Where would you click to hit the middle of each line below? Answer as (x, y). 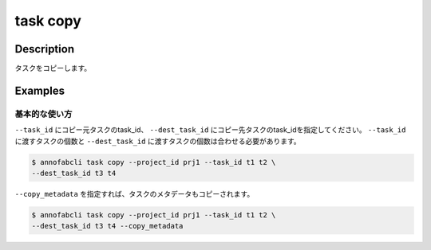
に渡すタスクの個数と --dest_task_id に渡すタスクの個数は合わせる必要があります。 (158, 141)
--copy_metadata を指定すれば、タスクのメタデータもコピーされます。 (134, 193)
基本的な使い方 (43, 114)
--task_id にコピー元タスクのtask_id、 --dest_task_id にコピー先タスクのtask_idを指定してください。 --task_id (210, 130)
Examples (40, 90)
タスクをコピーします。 (53, 68)
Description (45, 49)
